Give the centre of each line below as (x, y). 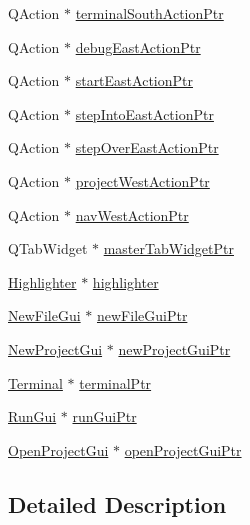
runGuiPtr (104, 416)
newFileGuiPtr (142, 315)
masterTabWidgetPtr (168, 248)
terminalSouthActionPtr (149, 13)
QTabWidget (48, 248)
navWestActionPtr (132, 214)
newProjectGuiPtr (174, 348)
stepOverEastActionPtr (147, 147)
